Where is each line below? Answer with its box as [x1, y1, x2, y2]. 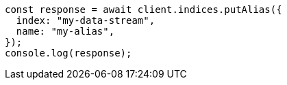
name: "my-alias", [16, 26, 115, 37]
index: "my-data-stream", [16, 15, 155, 26]
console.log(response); [5, 48, 132, 58]
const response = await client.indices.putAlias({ [5, 4, 282, 15]
